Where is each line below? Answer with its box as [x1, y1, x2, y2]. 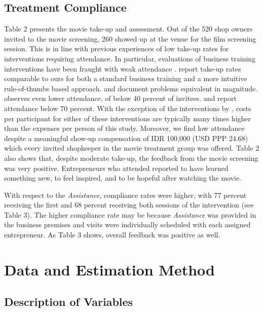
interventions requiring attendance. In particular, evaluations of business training [4, 53, 256, 63]
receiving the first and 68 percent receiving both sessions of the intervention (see [4, 199, 254, 210]
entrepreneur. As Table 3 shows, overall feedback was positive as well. [4, 229, 220, 240]
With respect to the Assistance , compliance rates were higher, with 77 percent [4, 189, 247, 200]
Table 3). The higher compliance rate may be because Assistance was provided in [4, 209, 256, 220]
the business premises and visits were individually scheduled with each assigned [4, 219, 251, 230]
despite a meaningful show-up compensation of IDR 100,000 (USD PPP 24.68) [4, 132, 248, 143]
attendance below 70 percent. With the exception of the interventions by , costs [4, 102, 251, 113]
